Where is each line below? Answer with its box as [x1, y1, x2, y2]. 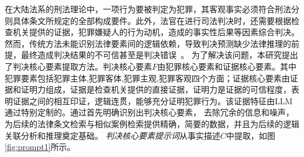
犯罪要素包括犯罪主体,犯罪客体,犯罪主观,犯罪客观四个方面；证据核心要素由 [5, 71, 290, 84]
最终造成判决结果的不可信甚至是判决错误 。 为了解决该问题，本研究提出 [20, 49, 298, 61]
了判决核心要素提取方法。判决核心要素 [5, 60, 152, 72]
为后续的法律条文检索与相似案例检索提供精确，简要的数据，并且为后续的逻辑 [5, 117, 299, 129]
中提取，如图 [226, 129, 275, 141]
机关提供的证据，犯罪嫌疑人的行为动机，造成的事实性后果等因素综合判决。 [12, 26, 299, 38]
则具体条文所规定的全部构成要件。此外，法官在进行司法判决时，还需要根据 [5, 14, 291, 26]
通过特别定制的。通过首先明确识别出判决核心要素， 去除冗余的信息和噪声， [5, 106, 294, 118]
